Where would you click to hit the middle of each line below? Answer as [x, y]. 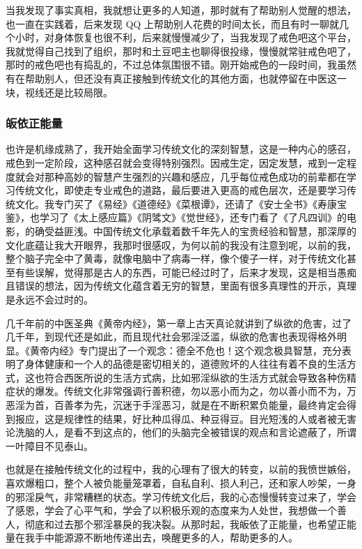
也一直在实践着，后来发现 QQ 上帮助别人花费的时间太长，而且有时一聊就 [173, 23]
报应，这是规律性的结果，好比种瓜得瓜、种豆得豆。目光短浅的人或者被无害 [186, 418]
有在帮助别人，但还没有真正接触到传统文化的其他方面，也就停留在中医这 [171, 78]
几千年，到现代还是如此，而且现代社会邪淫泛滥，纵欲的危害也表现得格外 [171, 337]
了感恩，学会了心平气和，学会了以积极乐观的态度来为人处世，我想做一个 [171, 510]
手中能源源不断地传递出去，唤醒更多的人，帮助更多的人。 [166, 537]
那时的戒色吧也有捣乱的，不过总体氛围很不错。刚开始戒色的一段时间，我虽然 [181, 65]
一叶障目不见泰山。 [49, 445]
